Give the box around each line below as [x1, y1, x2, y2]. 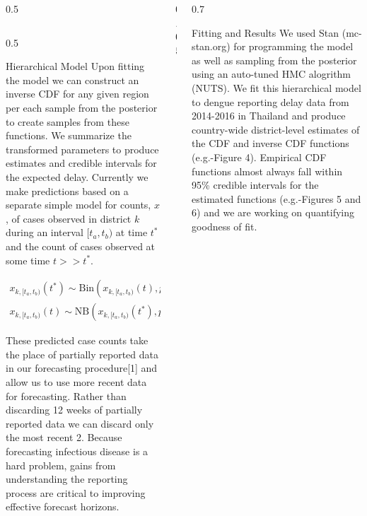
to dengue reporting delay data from [192, 94, 349, 109]
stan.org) [192, 39, 231, 54]
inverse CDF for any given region [6, 86, 149, 101]
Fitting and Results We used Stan [192, 25, 339, 40]
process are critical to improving [6, 485, 146, 500]
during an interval [6, 225, 83, 240]
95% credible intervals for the [192, 177, 319, 192]
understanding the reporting [6, 471, 128, 486]
